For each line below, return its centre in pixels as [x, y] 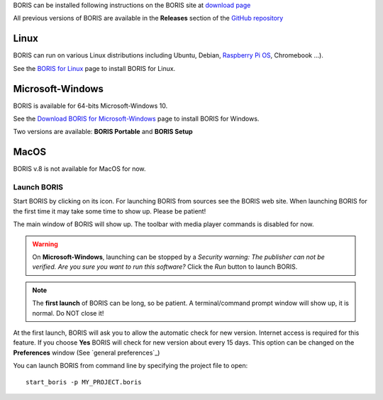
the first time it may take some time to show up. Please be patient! [110, 211]
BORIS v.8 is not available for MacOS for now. [79, 169]
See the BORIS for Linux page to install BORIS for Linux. [94, 68]
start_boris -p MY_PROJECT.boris [84, 382]
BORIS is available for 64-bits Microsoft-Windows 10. [90, 106]
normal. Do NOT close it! [68, 313]
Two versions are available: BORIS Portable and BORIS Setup [103, 132]
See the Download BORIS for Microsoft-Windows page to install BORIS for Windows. [136, 118]
